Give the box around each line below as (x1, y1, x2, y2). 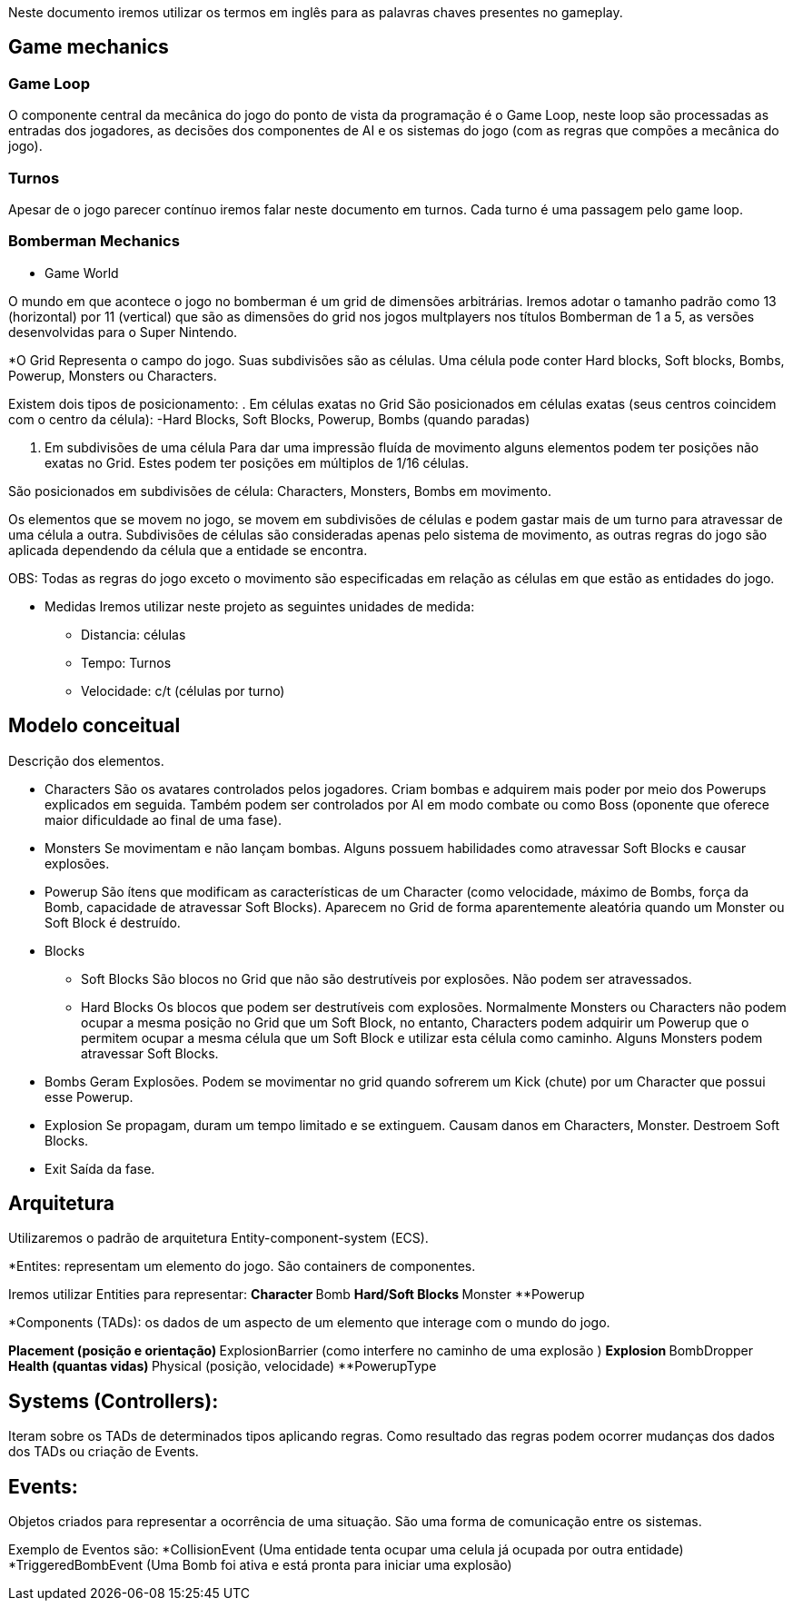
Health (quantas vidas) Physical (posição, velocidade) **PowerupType (8, 1358, 437, 1375)
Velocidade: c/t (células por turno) (81, 682, 285, 699)
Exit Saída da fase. (45, 1160, 155, 1176)
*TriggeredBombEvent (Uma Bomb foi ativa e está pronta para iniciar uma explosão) (8, 1557, 512, 1573)
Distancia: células (81, 626, 186, 642)
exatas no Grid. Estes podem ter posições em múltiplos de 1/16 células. (45, 454, 470, 471)
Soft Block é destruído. (45, 914, 181, 930)
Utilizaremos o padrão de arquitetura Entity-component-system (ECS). (8, 1230, 429, 1246)
